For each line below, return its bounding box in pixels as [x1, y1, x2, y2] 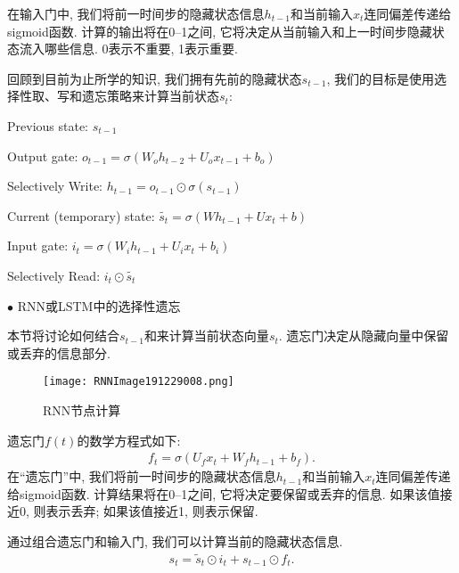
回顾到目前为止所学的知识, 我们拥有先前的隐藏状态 [7, 69, 302, 87]
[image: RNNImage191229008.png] [43, 375, 234, 389]
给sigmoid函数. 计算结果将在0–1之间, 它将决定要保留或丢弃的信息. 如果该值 [7, 484, 440, 503]
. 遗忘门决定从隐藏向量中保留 [278, 326, 449, 345]
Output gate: [7, 146, 78, 165]
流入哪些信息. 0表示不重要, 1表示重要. [19, 39, 238, 58]
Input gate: [7, 236, 69, 255]
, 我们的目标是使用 [326, 69, 434, 87]
